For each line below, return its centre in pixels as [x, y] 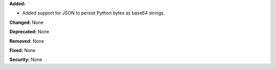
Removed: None [27, 41]
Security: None [26, 60]
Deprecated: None [29, 32]
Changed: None [26, 22]
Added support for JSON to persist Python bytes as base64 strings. [94, 13]
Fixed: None [22, 50]
